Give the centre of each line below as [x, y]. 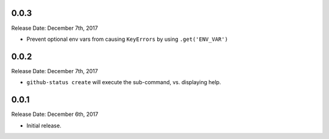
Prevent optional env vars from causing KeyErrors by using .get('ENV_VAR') [127, 39]
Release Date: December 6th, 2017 [55, 114]
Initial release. [44, 126]
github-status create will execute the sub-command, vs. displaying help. [124, 82]
